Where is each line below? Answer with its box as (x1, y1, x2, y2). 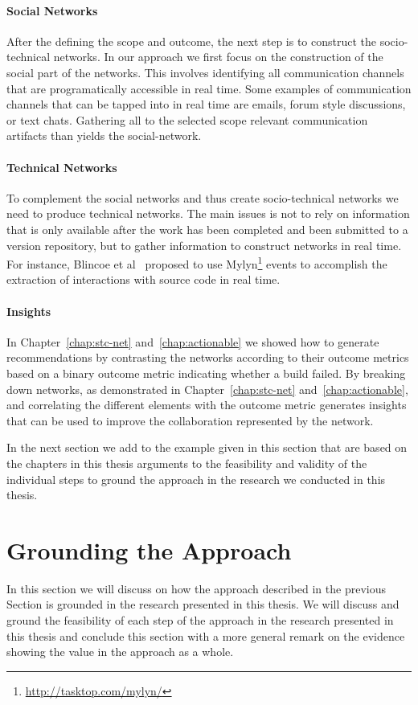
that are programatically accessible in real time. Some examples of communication (6, 80, 412, 96)
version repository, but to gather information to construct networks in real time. (6, 236, 402, 253)
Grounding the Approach (6, 533, 292, 566)
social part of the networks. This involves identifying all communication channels (6, 64, 404, 80)
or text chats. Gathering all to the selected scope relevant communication (6, 111, 368, 128)
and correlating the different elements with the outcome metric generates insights (6, 396, 407, 413)
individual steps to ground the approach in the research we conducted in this (6, 470, 386, 487)
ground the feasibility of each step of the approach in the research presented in (6, 612, 394, 629)
